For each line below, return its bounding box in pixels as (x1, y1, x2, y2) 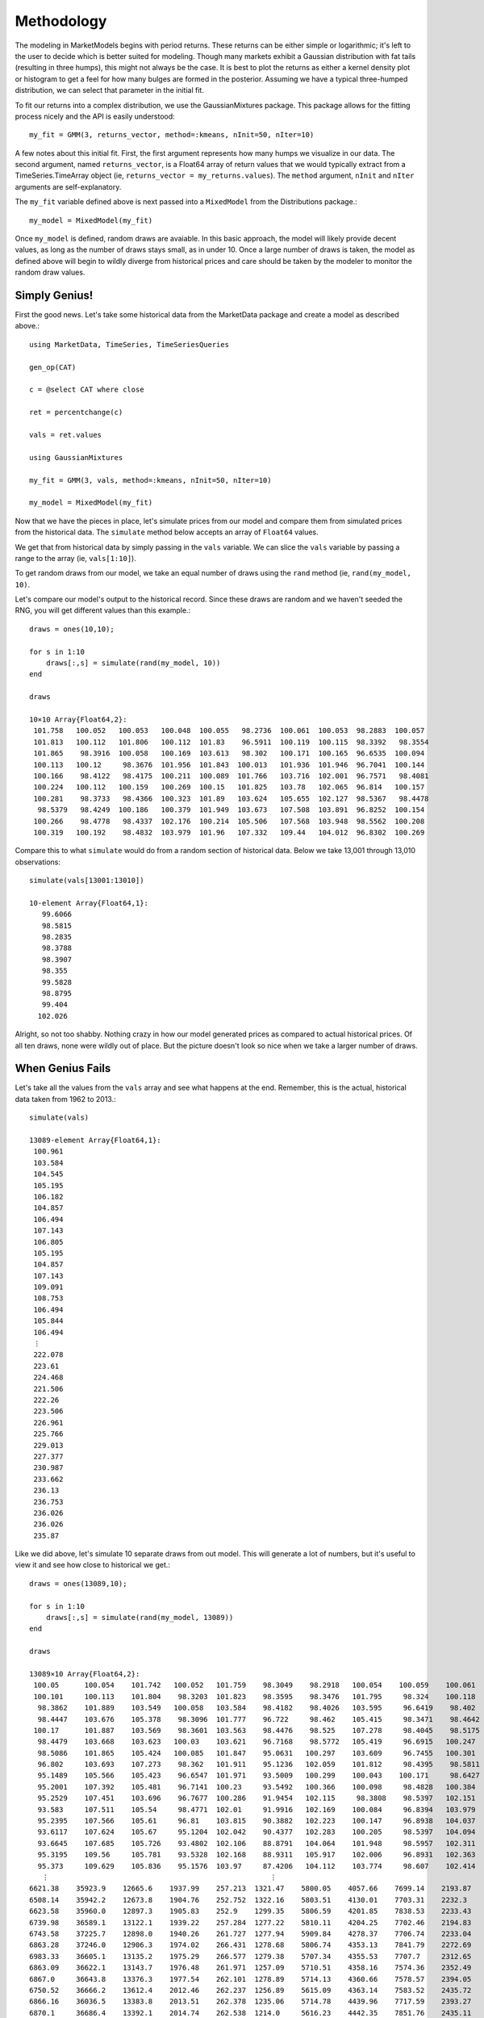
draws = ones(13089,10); (29, 1579, 127, 1588)
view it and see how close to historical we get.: (15, 1560, 171, 1570)
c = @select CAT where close (29, 385, 144, 395)
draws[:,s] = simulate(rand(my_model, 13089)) (45, 1613, 234, 1622)
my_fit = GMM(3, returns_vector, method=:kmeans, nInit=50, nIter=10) (29, 130, 315, 140)
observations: (15, 856, 60, 867)
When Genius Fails (15, 1061, 111, 1075)
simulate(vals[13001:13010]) (29, 876, 144, 885)
